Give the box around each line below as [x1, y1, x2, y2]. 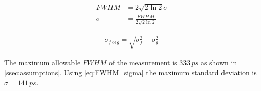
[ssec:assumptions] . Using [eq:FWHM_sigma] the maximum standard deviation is [4, 67, 257, 77]
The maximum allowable [4, 57, 81, 68]
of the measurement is [108, 57, 177, 68]
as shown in [200, 57, 237, 68]
